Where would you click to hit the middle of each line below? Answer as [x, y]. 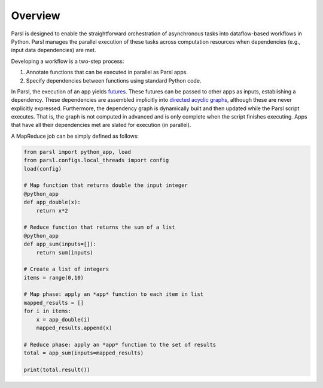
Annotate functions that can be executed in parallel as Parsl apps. [107, 72]
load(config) [43, 169]
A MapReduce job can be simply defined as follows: [75, 136]
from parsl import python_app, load [77, 152]
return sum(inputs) [65, 252]
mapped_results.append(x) [74, 328]
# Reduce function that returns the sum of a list [100, 227]
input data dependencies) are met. [54, 50]
